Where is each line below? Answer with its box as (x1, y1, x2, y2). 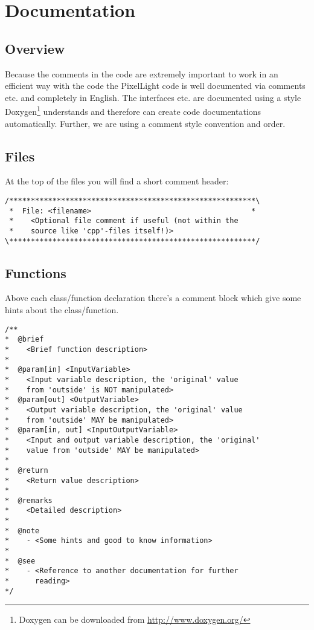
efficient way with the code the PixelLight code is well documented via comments (5, 79, 306, 92)
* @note (5, 526, 40, 535)
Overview (5, 39, 65, 57)
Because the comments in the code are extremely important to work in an (5, 67, 278, 80)
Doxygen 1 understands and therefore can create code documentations (5, 103, 261, 118)
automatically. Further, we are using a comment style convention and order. (5, 117, 286, 129)
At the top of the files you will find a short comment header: (5, 175, 229, 187)
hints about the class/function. (5, 304, 119, 316)
